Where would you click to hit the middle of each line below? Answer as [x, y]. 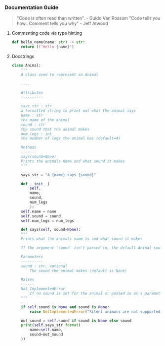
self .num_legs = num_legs [48, 221]
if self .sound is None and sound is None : [65, 307]
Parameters [32, 257]
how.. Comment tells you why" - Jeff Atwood [62, 23]
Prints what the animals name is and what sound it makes [82, 239]
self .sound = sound [41, 216]
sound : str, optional [44, 266]
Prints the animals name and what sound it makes [73, 161]
